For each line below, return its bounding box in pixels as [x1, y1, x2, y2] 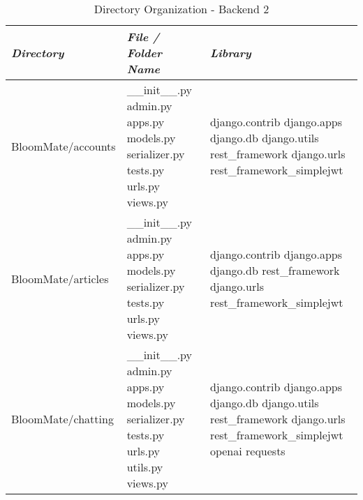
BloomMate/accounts [11, 137, 116, 154]
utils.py [126, 459, 163, 475]
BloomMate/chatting [11, 411, 114, 427]
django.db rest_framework [209, 262, 340, 278]
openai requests [209, 443, 286, 459]
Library [209, 45, 251, 61]
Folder [126, 45, 163, 61]
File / [126, 29, 160, 45]
